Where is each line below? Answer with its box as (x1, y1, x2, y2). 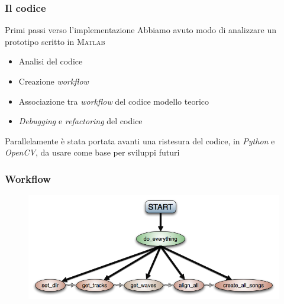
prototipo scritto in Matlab (5, 35, 105, 47)
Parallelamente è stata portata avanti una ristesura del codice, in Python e (5, 134, 275, 147)
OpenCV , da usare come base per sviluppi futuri (5, 146, 180, 159)
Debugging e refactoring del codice (18, 115, 143, 127)
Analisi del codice (18, 55, 83, 67)
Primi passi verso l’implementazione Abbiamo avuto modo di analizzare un (5, 24, 277, 36)
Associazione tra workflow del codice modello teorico (18, 95, 209, 107)
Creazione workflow (18, 75, 89, 87)
